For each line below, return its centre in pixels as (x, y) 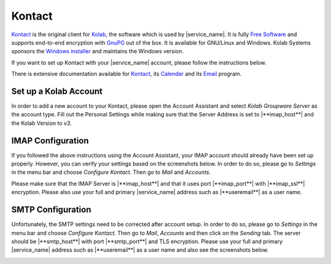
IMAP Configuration (50, 141)
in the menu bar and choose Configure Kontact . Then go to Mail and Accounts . (111, 172)
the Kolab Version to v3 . (42, 123)
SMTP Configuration (51, 210)
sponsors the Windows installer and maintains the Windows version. (97, 51)
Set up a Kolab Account (57, 91)
